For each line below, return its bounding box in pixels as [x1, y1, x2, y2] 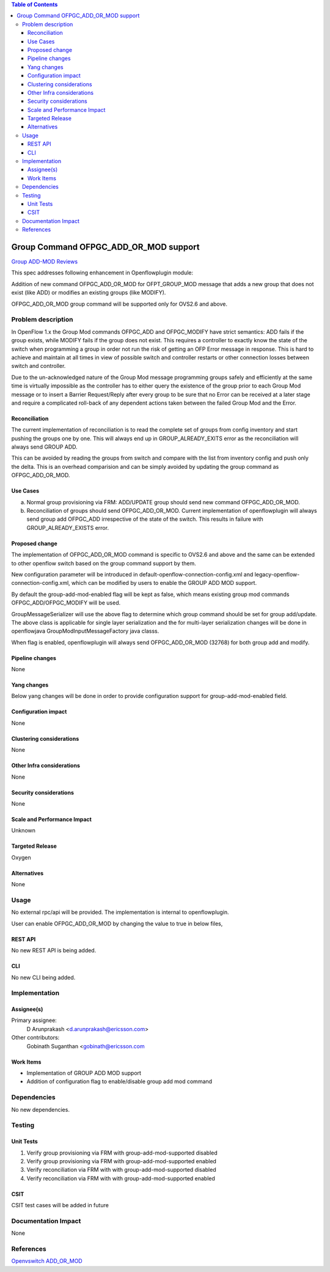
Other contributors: [11, 1034, 60, 1042]
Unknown [11, 827, 36, 834]
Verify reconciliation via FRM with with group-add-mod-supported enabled [26, 1174, 215, 1182]
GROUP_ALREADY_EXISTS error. [26, 524, 109, 531]
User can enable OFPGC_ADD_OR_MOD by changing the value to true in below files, [11, 920, 223, 927]
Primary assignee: [11, 1016, 57, 1024]
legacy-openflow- [254, 570, 300, 578]
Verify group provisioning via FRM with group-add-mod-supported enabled [26, 1157, 217, 1164]
